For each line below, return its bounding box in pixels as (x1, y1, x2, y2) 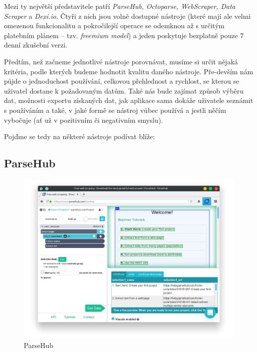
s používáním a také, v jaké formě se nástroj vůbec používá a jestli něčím (4, 104, 226, 115)
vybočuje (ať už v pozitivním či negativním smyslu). (4, 114, 163, 125)
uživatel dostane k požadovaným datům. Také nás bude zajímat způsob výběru (4, 85, 244, 96)
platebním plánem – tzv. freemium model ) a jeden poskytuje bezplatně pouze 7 (4, 30, 244, 40)
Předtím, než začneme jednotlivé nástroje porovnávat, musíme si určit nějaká (4, 56, 238, 66)
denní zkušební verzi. (4, 40, 68, 50)
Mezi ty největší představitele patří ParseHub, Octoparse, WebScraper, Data (4, 1, 236, 11)
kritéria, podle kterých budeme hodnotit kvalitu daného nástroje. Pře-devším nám (4, 66, 254, 76)
